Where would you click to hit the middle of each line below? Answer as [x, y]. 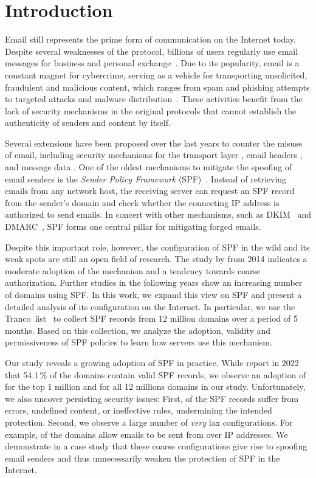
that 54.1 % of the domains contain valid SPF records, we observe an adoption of [156, 374]
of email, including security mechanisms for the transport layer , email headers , [154, 155]
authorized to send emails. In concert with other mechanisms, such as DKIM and [158, 214]
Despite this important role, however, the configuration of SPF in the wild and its [157, 247]
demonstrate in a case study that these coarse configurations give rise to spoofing [156, 446]
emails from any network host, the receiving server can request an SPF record [150, 191]
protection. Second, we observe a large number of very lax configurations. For [149, 422]
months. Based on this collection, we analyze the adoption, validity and [138, 330]
